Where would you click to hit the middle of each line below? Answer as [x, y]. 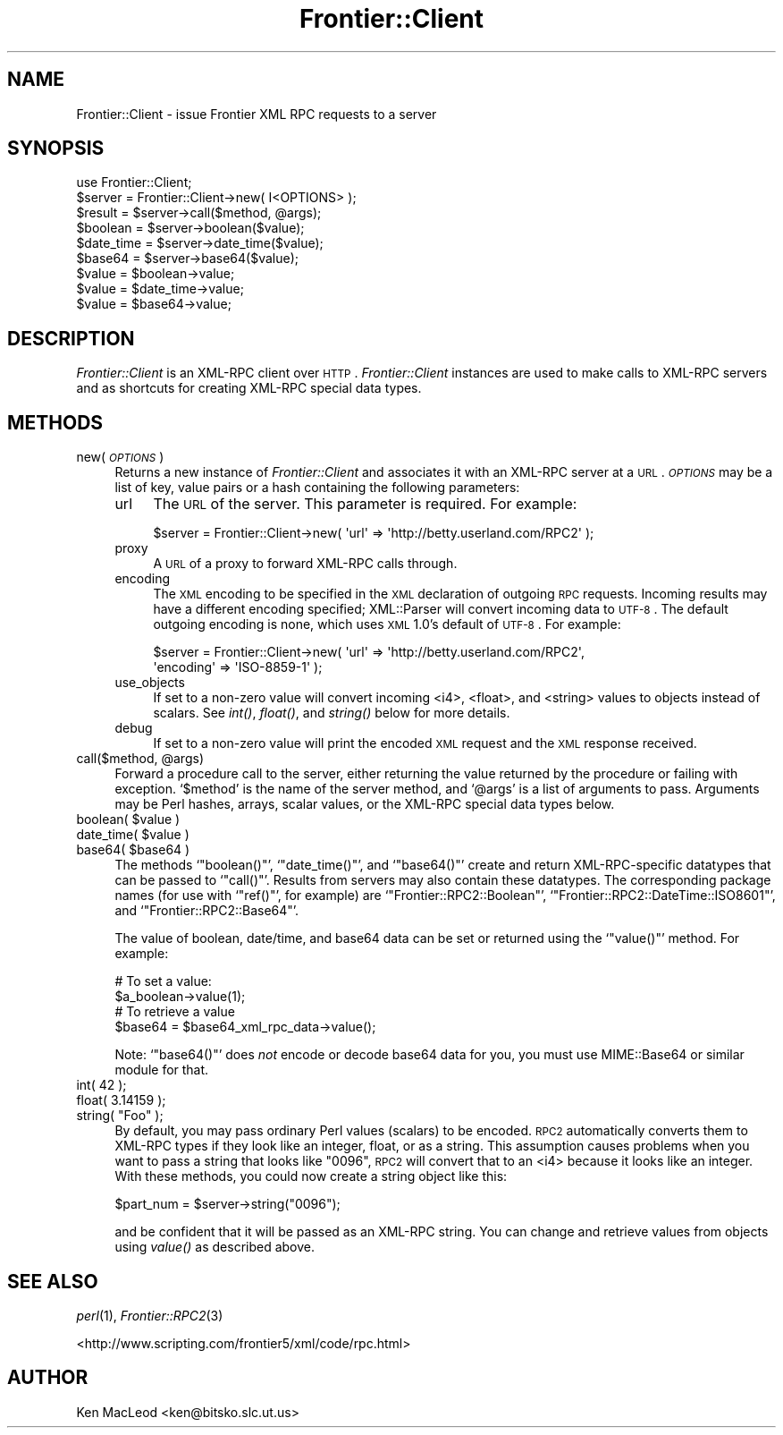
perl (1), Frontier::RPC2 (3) [150, 1315]
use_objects [150, 683]
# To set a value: [163, 981]
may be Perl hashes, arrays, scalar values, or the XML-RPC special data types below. [365, 804]
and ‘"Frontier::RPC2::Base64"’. [207, 911]
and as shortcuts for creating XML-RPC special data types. [249, 388]
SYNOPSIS [56, 149]
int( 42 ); [101, 1085]
